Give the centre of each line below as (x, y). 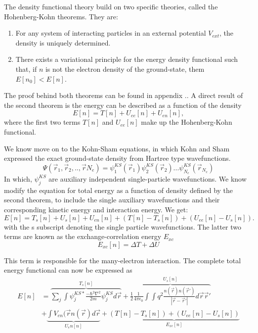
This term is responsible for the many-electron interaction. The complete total (123, 260)
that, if (26, 69)
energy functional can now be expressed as (68, 270)
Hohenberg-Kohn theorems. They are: (61, 16)
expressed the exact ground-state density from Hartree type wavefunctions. (117, 158)
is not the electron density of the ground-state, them (125, 69)
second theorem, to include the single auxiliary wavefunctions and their (112, 200)
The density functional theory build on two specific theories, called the (111, 6)
